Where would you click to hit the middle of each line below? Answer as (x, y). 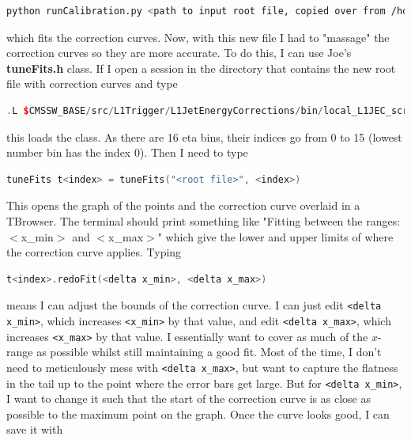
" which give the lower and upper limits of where (275, 236)
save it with (35, 429)
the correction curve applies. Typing (94, 252)
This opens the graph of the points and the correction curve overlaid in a (183, 205)
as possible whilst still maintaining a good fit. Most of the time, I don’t (209, 352)
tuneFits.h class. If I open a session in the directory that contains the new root (201, 68)
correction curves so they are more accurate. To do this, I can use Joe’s (179, 53)
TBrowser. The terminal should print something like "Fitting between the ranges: (204, 220)
